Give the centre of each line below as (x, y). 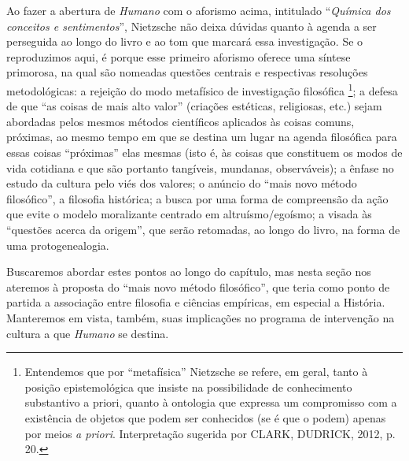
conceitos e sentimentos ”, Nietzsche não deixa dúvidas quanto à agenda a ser (192, 26)
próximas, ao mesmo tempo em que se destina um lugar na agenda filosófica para (202, 137)
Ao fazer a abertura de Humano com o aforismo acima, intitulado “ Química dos (199, 10)
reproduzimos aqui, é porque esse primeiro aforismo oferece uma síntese (179, 56)
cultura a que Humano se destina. (88, 333)
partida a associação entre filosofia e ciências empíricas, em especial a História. (196, 302)
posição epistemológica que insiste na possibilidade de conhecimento (188, 387)
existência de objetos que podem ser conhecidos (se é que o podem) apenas (205, 417)
